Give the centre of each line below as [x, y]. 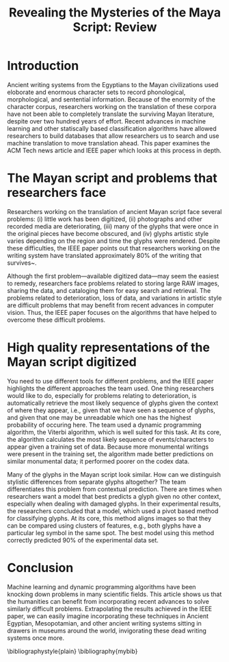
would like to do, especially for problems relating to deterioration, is [102, 395]
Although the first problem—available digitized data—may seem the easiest [113, 276]
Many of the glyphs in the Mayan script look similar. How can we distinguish [114, 474]
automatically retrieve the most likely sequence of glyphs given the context [113, 403]
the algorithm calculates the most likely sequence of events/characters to [110, 439]
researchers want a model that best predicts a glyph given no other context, [114, 496]
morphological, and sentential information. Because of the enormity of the [111, 99]
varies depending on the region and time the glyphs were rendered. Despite [114, 241]
